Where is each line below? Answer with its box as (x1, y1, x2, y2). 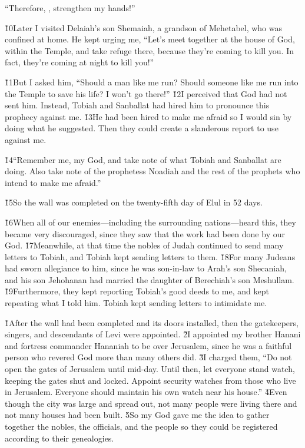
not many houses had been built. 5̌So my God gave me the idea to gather (5, 409, 270, 421)
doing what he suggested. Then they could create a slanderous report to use (5, 122, 279, 134)
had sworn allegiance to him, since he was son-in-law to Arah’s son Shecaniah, (5, 262, 287, 274)
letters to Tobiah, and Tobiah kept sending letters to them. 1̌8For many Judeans (5, 250, 296, 263)
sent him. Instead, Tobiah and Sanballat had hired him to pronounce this (5, 99, 270, 111)
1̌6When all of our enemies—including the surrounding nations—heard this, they (5, 215, 296, 228)
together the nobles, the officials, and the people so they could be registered (5, 420, 278, 432)
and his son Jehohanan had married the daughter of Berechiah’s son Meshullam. (5, 273, 294, 286)
